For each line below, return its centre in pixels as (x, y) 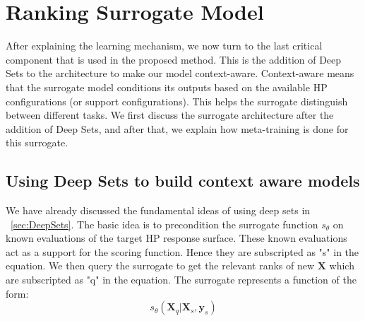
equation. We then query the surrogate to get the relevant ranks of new (160, 265)
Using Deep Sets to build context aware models (183, 181)
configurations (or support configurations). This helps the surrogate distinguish (177, 101)
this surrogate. (37, 142)
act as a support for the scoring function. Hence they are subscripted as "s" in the (182, 251)
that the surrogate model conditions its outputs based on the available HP (167, 87)
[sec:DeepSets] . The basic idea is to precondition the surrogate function (164, 224)
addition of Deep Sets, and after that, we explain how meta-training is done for (177, 128)
